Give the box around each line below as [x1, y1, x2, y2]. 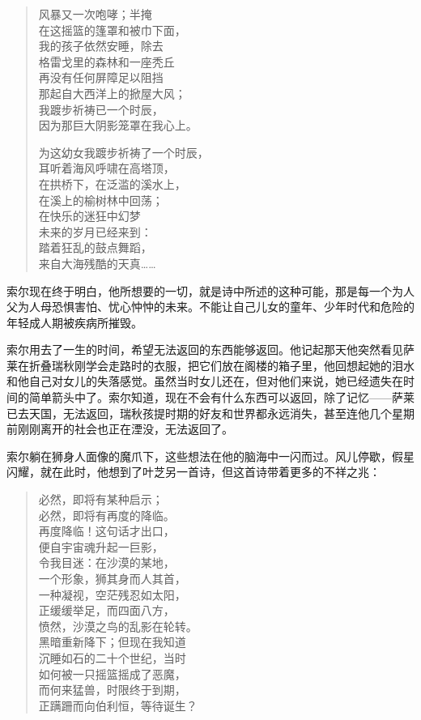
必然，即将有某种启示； [38, 491, 164, 508]
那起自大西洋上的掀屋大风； [38, 84, 186, 101]
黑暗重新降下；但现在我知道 [38, 633, 186, 650]
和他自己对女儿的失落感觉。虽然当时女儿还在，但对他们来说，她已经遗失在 [6, 373, 403, 390]
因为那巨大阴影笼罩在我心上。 [38, 117, 198, 134]
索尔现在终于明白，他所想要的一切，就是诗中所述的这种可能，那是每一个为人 [6, 282, 415, 299]
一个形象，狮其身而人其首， [38, 570, 186, 586]
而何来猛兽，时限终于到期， [38, 681, 186, 698]
